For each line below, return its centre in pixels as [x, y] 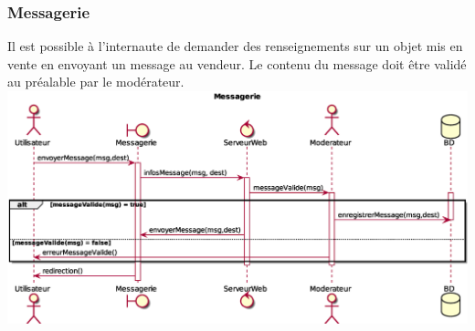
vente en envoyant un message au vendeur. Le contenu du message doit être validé [237, 63]
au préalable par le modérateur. [96, 82]
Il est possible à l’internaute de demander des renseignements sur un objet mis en [235, 46]
